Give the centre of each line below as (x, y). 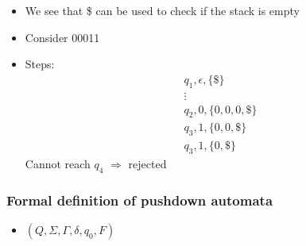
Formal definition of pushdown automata (140, 200)
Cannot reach (58, 164)
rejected (147, 164)
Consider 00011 (62, 37)
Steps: (40, 64)
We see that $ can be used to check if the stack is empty (162, 10)
